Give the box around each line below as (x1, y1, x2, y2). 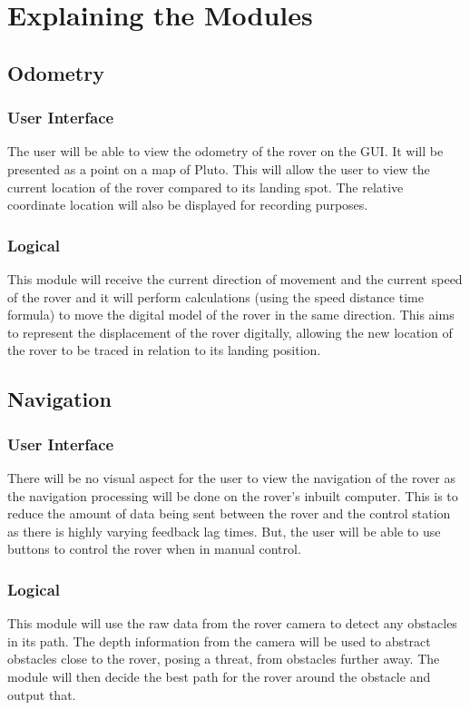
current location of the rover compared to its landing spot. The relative (7, 177, 404, 196)
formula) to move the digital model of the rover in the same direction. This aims (7, 305, 455, 324)
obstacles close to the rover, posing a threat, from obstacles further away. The (7, 649, 440, 668)
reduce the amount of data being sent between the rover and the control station (7, 504, 451, 523)
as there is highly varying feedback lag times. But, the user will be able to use (7, 521, 441, 540)
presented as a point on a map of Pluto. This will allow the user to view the (7, 159, 430, 178)
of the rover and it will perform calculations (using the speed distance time (7, 287, 424, 306)
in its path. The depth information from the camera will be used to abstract (7, 631, 431, 650)
